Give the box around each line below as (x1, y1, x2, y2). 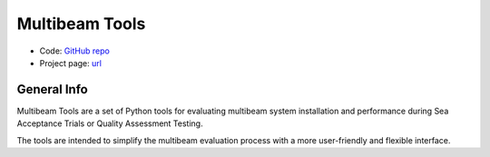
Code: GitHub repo (39, 45, 111, 56)
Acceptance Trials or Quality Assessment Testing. (16, 118, 203, 129)
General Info (16, 82, 88, 97)
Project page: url (39, 57, 102, 68)
